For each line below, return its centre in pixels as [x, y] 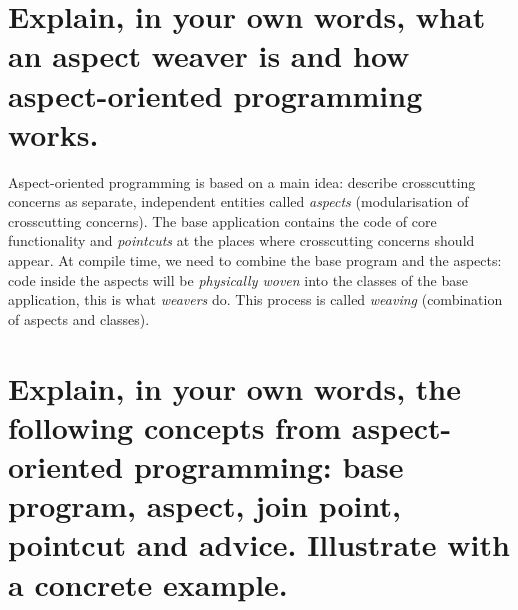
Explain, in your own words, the [235, 387]
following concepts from [175, 426]
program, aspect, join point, [204, 505]
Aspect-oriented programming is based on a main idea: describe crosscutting [242, 181]
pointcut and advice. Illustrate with [259, 544]
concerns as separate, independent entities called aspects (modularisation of [238, 201]
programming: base [268, 466]
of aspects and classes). [79, 318]
